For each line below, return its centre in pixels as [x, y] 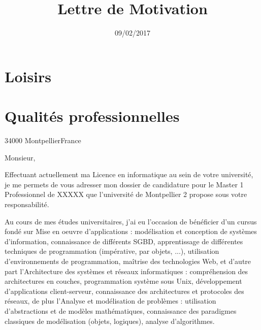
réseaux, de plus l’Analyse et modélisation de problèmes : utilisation [110, 301]
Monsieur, [20, 157]
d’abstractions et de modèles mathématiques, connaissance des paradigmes [121, 310]
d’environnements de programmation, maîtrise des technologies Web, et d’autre [128, 261]
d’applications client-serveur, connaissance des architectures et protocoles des [124, 291]
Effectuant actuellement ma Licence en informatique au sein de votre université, [129, 174]
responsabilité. [27, 204]
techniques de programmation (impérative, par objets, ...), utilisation [112, 251]
